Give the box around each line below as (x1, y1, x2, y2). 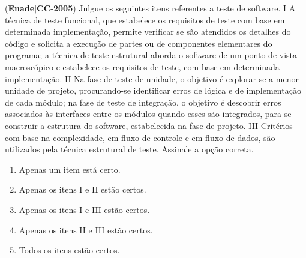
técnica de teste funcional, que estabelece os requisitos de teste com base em (5, 13, 285, 26)
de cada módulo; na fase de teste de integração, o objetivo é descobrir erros (5, 95, 281, 108)
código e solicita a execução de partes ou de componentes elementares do (5, 37, 272, 49)
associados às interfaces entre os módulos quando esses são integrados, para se (5, 107, 292, 120)
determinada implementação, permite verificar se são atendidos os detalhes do (5, 25, 291, 38)
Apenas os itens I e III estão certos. (19, 203, 150, 215)
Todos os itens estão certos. (19, 244, 120, 256)
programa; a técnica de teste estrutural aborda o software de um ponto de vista (5, 49, 298, 61)
